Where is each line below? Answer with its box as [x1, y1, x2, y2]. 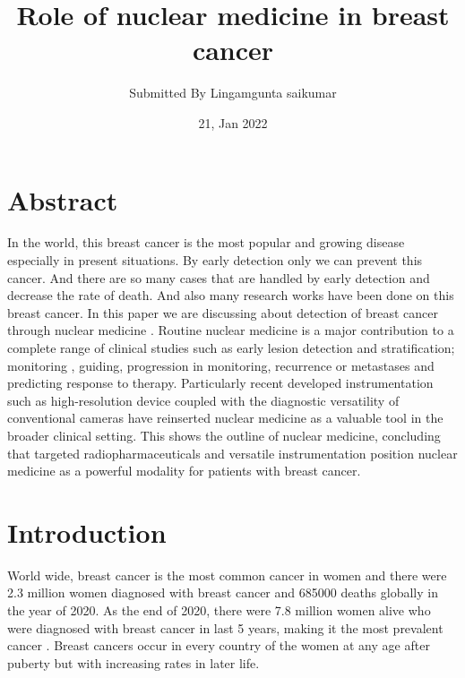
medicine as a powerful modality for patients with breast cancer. [7, 461, 361, 480]
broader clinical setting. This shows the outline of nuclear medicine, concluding [7, 425, 441, 444]
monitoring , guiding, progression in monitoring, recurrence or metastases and [7, 356, 435, 374]
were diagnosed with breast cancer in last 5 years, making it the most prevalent [7, 618, 443, 637]
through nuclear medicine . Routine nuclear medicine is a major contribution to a [7, 321, 454, 339]
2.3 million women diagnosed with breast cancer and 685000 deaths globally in [7, 583, 438, 602]
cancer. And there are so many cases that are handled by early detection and [7, 268, 430, 287]
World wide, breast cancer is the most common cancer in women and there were [7, 565, 447, 584]
